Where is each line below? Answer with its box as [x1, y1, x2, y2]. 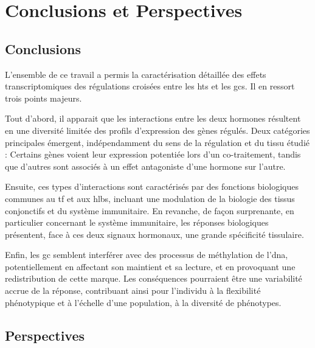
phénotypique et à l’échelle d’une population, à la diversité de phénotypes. [5, 296, 282, 308]
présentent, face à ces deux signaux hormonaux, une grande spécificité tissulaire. [5, 228, 304, 240]
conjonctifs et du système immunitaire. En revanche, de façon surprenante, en [5, 204, 294, 217]
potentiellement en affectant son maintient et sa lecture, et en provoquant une [5, 260, 296, 273]
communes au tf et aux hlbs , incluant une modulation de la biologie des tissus [5, 192, 295, 204]
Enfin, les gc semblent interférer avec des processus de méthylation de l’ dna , [5, 248, 288, 261]
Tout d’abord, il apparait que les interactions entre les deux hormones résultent [5, 112, 301, 125]
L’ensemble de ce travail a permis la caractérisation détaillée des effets [5, 68, 266, 80]
